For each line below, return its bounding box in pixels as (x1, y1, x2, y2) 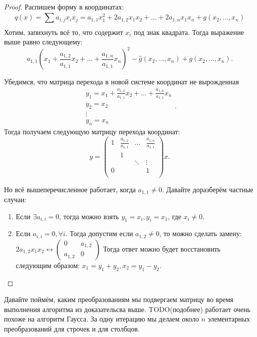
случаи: (4, 194, 26, 204)
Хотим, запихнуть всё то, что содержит (4, 26, 123, 37)
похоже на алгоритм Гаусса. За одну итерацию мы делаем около (4, 314, 199, 324)
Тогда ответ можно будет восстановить (103, 243, 221, 254)
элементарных (208, 314, 251, 324)
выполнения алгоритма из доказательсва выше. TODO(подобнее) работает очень (4, 304, 251, 314)
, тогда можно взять (59, 211, 119, 221)
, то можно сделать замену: (159, 228, 242, 239)
